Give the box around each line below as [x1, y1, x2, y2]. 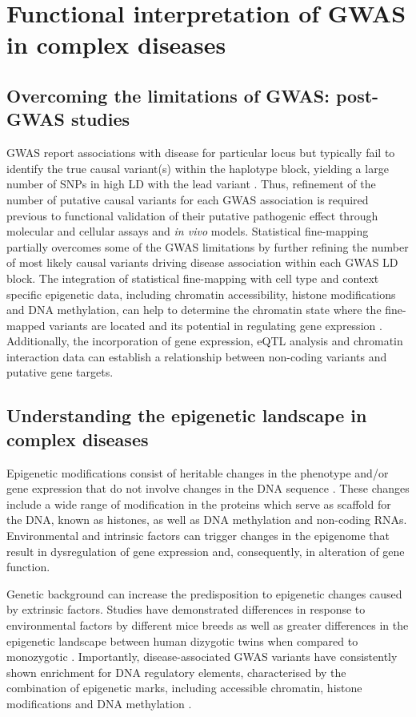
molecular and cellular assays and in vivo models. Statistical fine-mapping [6, 223, 369, 240]
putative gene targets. [6, 364, 114, 381]
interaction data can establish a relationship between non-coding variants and [6, 348, 387, 365]
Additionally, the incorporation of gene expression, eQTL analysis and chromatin [6, 332, 403, 349]
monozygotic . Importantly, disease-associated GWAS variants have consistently [6, 648, 398, 665]
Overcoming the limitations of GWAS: [6, 83, 330, 107]
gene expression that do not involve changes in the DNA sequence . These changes [6, 480, 410, 497]
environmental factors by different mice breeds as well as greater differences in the [6, 617, 409, 633]
